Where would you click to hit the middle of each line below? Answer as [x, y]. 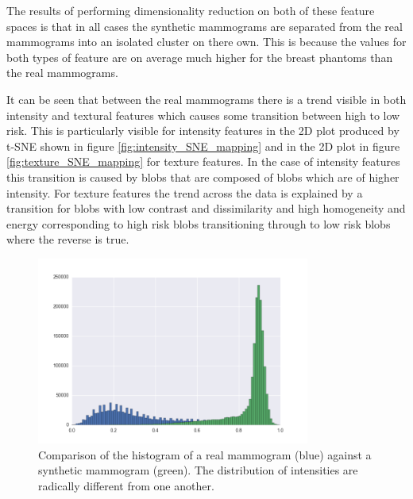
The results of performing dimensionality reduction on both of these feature [191, 10]
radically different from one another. [126, 485]
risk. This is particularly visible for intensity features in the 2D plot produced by [203, 131]
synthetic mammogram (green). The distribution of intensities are [198, 470]
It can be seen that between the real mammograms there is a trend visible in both [206, 99]
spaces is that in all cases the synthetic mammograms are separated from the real [205, 26]
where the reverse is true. [68, 239]
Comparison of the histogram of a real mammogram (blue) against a [205, 454]
